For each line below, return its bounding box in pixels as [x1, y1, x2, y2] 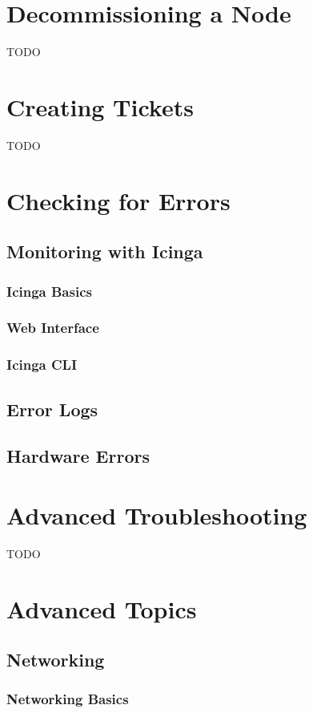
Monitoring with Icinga [6, 239, 203, 264]
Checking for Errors [6, 184, 231, 217]
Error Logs [6, 396, 98, 421]
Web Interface [6, 318, 99, 338]
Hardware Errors [6, 444, 150, 468]
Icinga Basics [6, 281, 92, 301]
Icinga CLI [6, 354, 78, 375]
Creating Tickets [6, 90, 194, 123]
